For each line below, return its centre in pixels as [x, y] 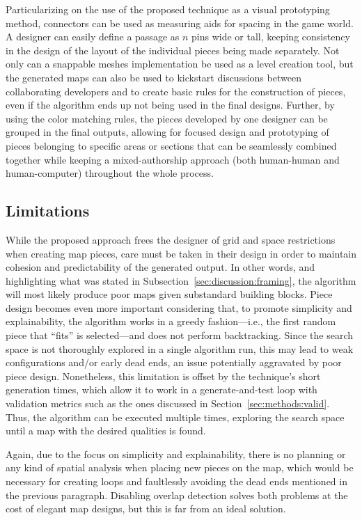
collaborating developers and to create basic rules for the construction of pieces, [176, 91]
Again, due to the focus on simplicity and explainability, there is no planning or [176, 454]
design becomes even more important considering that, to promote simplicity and [179, 307]
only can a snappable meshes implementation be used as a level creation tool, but [180, 64]
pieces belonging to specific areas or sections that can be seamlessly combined [171, 145]
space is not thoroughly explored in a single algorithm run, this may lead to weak [180, 348]
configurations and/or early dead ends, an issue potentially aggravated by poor [174, 362]
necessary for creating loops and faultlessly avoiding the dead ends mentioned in [176, 481]
